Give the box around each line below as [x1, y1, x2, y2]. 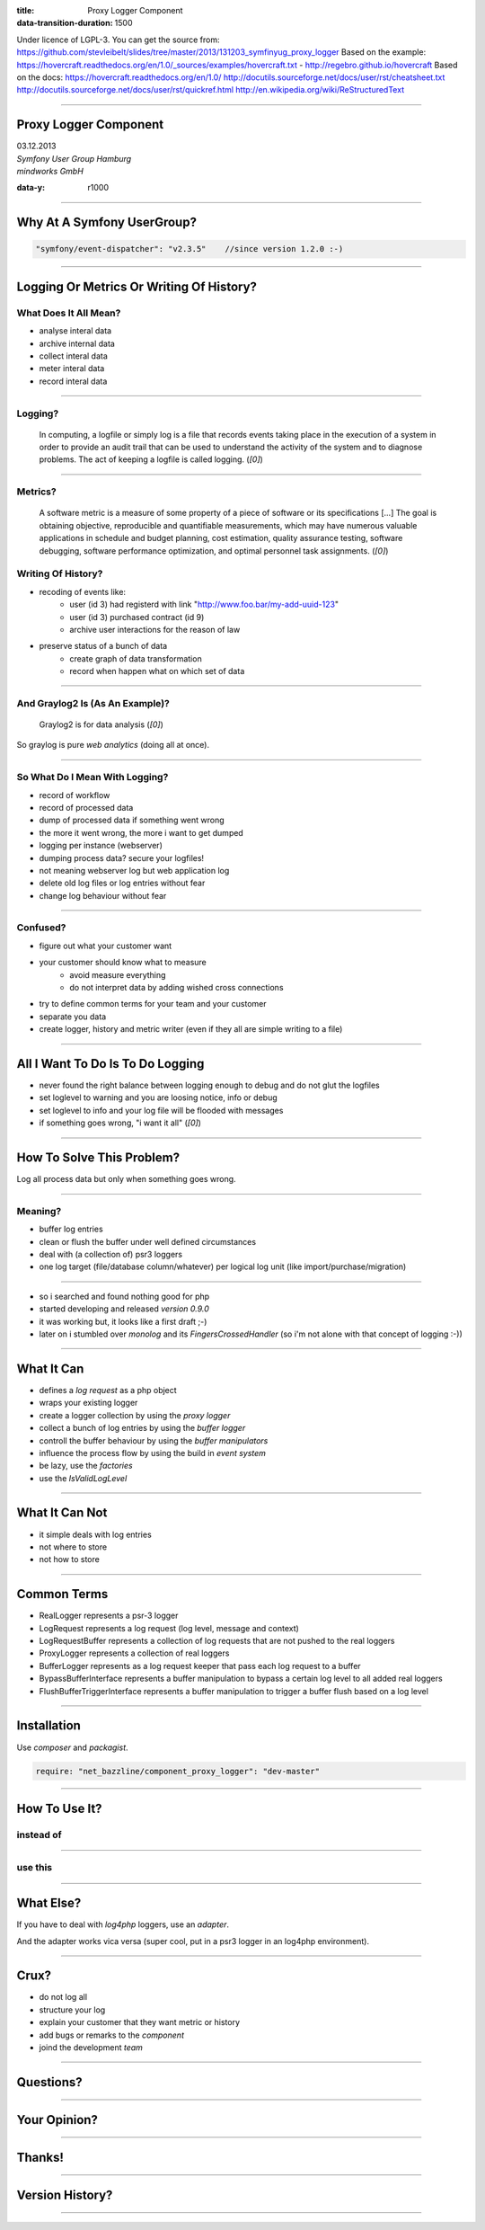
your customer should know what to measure [39, 957, 207, 968]
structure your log [39, 2004, 106, 2015]
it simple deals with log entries [39, 1529, 152, 1540]
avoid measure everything [69, 969, 166, 980]
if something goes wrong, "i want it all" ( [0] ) [39, 1117, 202, 1128]
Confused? [16, 921, 66, 934]
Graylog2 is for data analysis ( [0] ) [39, 719, 163, 730]
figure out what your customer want [39, 940, 172, 951]
